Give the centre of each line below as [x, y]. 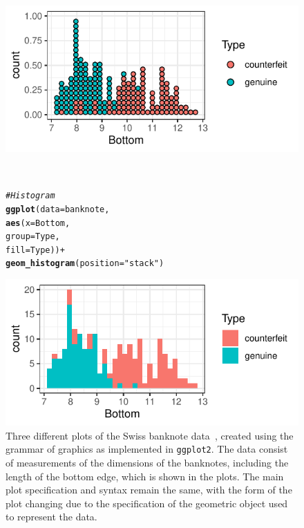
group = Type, [33, 237]
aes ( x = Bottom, [38, 223]
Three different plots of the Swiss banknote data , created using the [150, 435]
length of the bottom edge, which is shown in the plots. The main [145, 476]
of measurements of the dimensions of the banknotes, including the [147, 462]
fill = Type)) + [35, 250]
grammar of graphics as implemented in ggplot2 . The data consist [147, 449]
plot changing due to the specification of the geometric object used [147, 503]
